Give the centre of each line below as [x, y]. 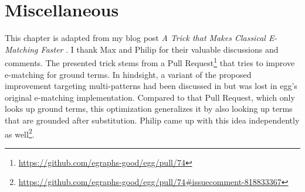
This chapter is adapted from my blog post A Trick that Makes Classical [135, 38]
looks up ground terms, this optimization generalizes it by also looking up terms [149, 109]
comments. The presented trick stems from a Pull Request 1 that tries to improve [150, 62]
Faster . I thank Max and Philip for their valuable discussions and [160, 49]
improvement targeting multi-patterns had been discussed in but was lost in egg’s [151, 86]
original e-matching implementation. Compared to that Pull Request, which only [150, 97]
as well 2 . [20, 133]
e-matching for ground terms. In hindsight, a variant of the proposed [128, 74]
